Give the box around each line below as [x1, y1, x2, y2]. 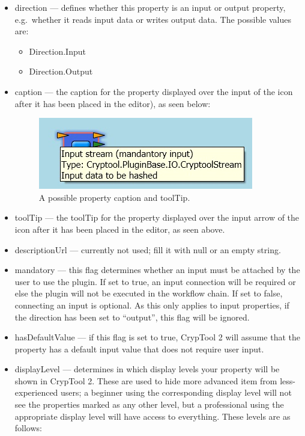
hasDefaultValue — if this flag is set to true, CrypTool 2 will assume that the [14, 331, 300, 343]
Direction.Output [29, 65, 93, 78]
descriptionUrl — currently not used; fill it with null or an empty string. [14, 243, 281, 256]
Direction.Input [29, 45, 86, 57]
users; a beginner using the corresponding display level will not [61, 386, 292, 399]
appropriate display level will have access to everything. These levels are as [14, 410, 291, 422]
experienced [14, 386, 58, 399]
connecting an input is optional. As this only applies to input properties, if [14, 298, 289, 311]
